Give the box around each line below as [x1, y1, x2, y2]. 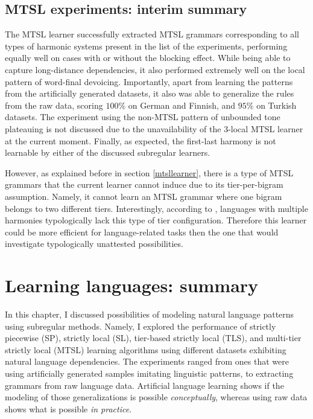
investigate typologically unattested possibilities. [5, 237, 183, 250]
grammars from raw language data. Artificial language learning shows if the [5, 379, 284, 391]
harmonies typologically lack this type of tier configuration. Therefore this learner [5, 214, 307, 226]
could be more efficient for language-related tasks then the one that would [5, 225, 279, 238]
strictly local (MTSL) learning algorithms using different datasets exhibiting [5, 343, 286, 356]
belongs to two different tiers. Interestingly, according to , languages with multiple [5, 202, 308, 214]
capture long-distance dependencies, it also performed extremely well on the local [5, 63, 305, 75]
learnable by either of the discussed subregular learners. [5, 146, 210, 159]
